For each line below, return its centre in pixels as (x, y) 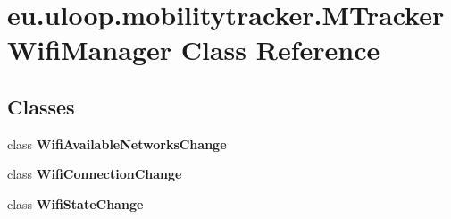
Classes (41, 106)
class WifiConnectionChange (95, 174)
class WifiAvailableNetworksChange (117, 143)
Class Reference (280, 50)
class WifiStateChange (75, 203)
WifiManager (90, 50)
